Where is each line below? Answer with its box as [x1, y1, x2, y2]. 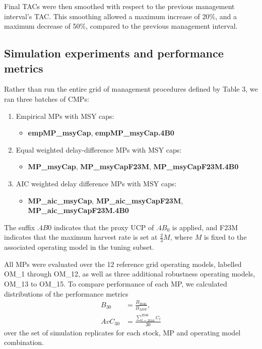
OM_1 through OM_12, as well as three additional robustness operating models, [4, 268, 255, 279]
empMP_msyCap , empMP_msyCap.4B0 [28, 127, 174, 138]
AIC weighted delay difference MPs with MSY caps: [16, 178, 177, 188]
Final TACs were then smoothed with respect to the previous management [4, 1, 235, 11]
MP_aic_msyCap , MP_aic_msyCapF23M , [28, 195, 183, 205]
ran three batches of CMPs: [4, 93, 89, 104]
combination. [4, 337, 44, 347]
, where [170, 232, 192, 242]
